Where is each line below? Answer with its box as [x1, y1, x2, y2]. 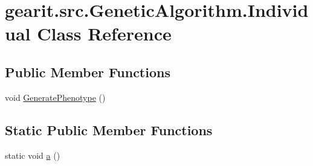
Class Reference [37, 21, 172, 46]
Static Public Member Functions [5, 120, 213, 139]
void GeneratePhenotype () [5, 91, 106, 103]
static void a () [5, 148, 60, 161]
